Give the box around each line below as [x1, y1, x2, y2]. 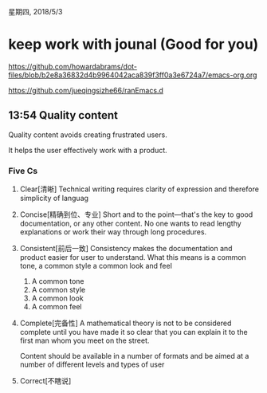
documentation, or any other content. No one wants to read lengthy [19, 218, 241, 229]
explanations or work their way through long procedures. [19, 227, 207, 237]
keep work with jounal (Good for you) [8, 35, 259, 53]
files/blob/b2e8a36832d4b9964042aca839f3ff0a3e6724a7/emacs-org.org [8, 70, 257, 80]
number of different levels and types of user [19, 360, 165, 369]
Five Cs [8, 165, 38, 176]
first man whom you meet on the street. [19, 336, 150, 345]
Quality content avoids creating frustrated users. [8, 130, 167, 140]
